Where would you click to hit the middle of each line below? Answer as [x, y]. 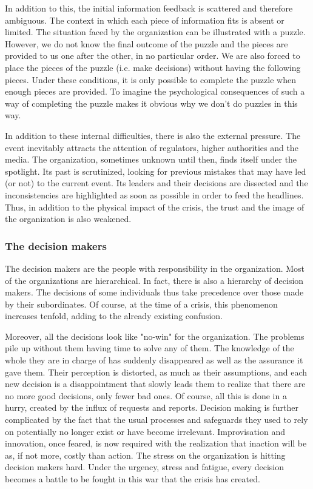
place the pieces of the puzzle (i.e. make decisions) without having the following [153, 67]
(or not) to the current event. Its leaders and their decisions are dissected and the [156, 183]
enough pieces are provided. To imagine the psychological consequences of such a [155, 91]
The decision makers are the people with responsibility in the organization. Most [155, 268]
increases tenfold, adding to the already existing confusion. [114, 316]
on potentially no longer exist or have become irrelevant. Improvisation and [145, 431]
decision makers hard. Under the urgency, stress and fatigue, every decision [144, 467]
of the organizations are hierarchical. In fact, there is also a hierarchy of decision [154, 280]
